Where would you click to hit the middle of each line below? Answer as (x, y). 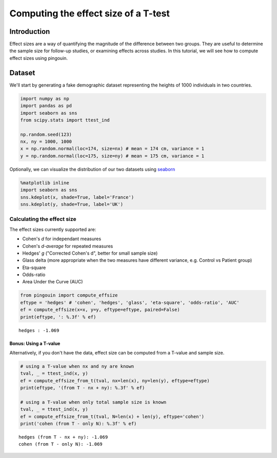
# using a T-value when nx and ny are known (77, 366)
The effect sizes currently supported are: (53, 229)
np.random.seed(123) (46, 134)
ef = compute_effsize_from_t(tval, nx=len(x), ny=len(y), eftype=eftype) (115, 381)
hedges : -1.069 (39, 330)
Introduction (30, 32)
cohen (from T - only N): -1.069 (61, 444)
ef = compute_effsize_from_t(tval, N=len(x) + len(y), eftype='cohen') (112, 417)
